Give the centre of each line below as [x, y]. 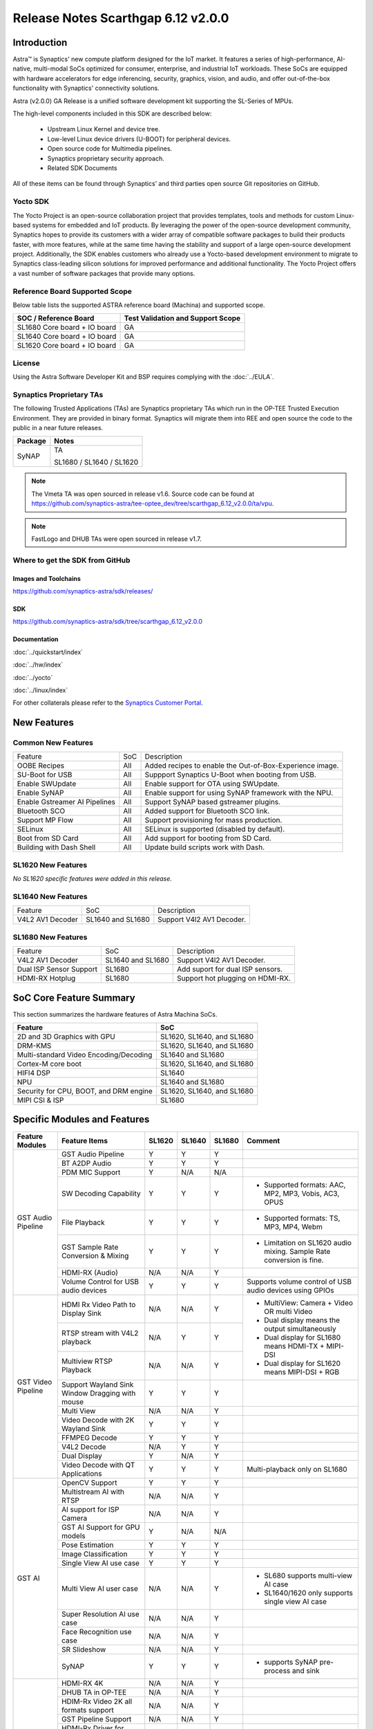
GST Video [35, 1382]
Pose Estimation [87, 1544]
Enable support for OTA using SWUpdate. [212, 784]
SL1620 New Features [50, 864]
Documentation [36, 639]
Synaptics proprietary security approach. [106, 158]
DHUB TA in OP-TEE [94, 1692]
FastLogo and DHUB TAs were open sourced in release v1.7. [116, 539]
